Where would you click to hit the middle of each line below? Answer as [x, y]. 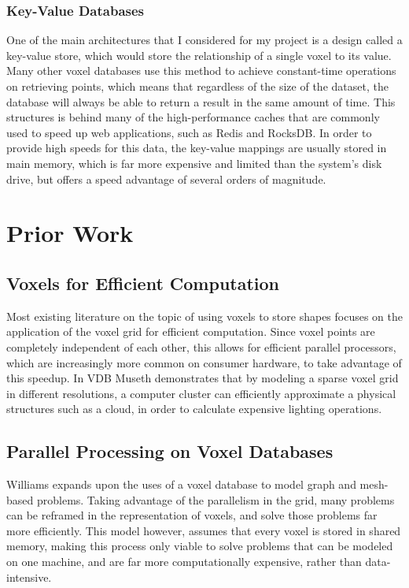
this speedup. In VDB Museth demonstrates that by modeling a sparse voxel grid [203, 378]
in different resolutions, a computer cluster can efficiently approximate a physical [201, 393]
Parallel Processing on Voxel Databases [170, 451]
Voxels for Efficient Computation [143, 283]
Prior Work [70, 233]
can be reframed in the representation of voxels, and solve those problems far [192, 515]
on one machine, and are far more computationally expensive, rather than [184, 562]
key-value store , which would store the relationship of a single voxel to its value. [199, 55]
